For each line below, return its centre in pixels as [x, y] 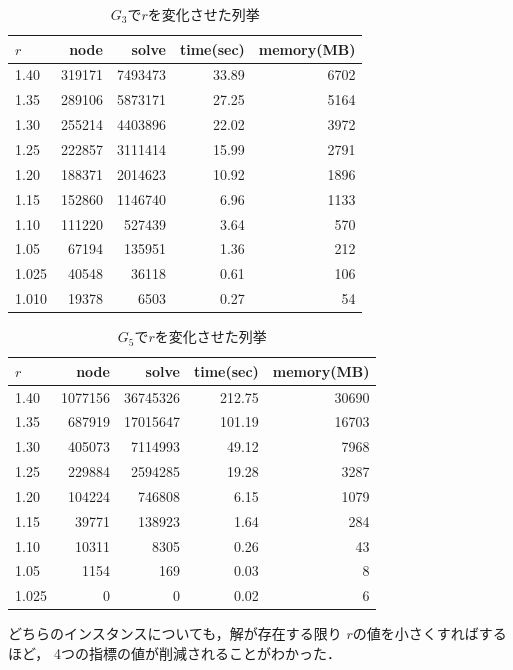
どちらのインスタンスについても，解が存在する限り [175, 633]
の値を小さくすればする [429, 633]
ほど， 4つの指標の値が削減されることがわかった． [174, 653]
